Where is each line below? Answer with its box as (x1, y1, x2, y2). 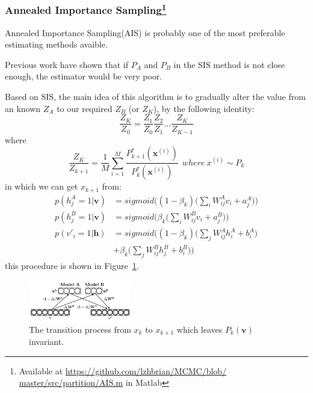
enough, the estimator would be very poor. (5, 70, 163, 82)
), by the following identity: (153, 102, 255, 114)
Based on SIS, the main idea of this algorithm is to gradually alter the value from (5, 90, 306, 103)
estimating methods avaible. (5, 38, 108, 51)
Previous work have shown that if (5, 58, 128, 70)
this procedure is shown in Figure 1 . (5, 259, 139, 272)
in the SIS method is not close (173, 58, 285, 70)
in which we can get (5, 180, 78, 193)
